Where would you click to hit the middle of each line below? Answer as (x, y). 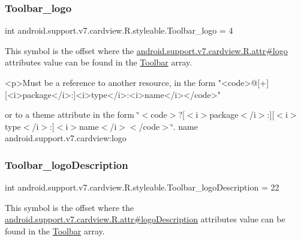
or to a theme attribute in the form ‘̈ (72, 114)
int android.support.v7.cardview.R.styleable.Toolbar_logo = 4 (119, 30)
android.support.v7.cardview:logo (66, 138)
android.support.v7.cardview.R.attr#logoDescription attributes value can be (145, 219)
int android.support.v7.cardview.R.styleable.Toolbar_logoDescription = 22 (142, 187)
